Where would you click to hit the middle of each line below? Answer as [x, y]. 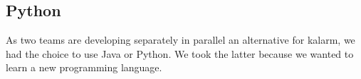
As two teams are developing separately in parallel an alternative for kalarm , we [180, 40]
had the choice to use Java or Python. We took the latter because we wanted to [180, 53]
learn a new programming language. [84, 67]
